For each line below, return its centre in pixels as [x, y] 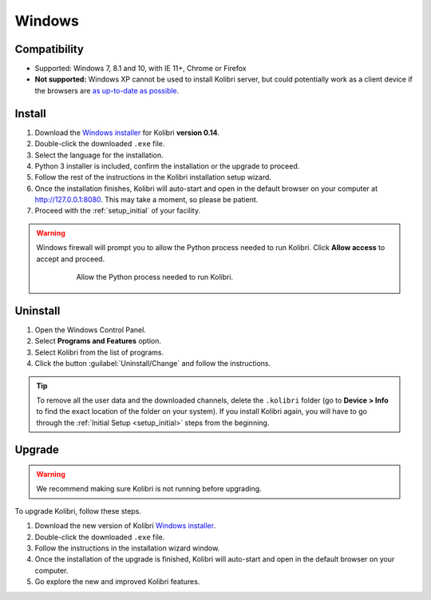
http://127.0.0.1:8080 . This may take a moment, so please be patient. [146, 200]
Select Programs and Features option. [98, 341]
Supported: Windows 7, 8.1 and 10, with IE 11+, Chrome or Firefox [140, 69]
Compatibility [49, 49]
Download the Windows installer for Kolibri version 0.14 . [127, 133]
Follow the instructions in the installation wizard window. [127, 548]
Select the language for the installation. [99, 155]
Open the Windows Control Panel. [91, 330]
